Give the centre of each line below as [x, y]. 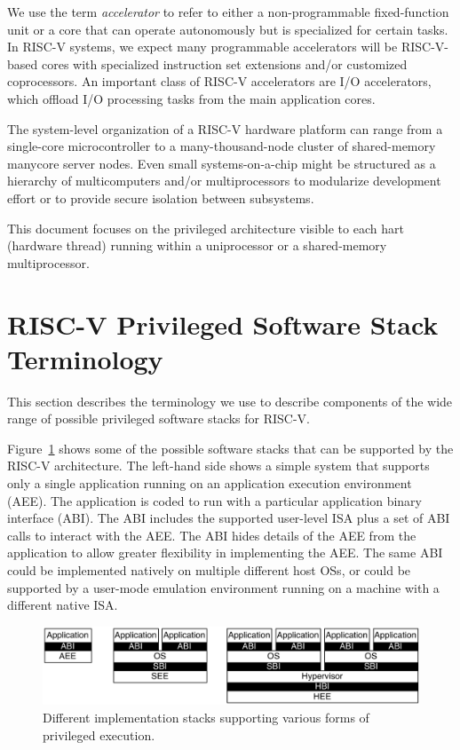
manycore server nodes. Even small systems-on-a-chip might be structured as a [222, 163]
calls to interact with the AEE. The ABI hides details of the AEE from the [212, 535]
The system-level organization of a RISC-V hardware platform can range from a [225, 128]
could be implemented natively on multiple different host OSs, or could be [209, 569]
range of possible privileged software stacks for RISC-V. [159, 418]
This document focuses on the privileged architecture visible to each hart [206, 228]
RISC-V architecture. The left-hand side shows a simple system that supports [218, 466]
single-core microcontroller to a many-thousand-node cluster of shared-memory [222, 146]
